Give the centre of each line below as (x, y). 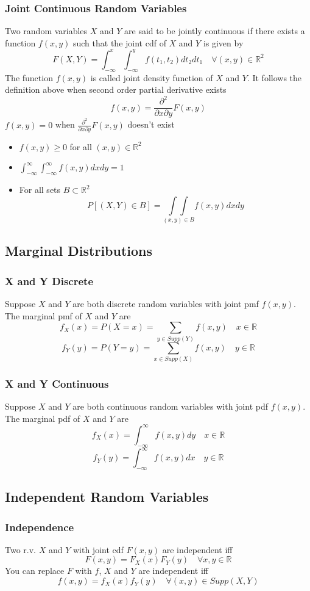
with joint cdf (98, 549)
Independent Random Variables (107, 497)
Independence (40, 527)
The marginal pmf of (44, 315)
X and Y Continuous (57, 383)
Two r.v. (20, 549)
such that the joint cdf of (119, 42)
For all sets (40, 190)
